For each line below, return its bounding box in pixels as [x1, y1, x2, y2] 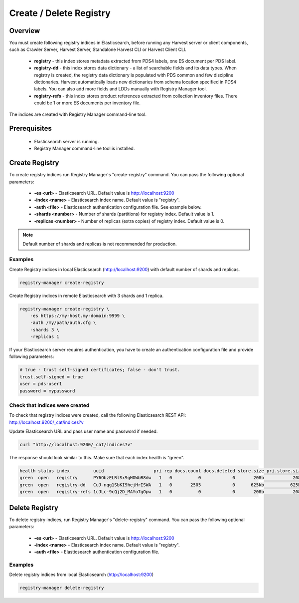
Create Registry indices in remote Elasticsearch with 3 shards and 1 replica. [9, 293, 164, 299]
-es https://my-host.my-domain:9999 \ [30, 312, 125, 318]
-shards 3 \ [30, 327, 60, 332]
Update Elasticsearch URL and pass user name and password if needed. [9, 428, 158, 434]
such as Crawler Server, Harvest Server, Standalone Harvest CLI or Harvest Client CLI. [9, 46, 187, 52]
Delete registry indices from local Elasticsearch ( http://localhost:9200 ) [9, 572, 154, 578]
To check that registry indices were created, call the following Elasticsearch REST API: [9, 412, 186, 418]
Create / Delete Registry [9, 7, 111, 18]
